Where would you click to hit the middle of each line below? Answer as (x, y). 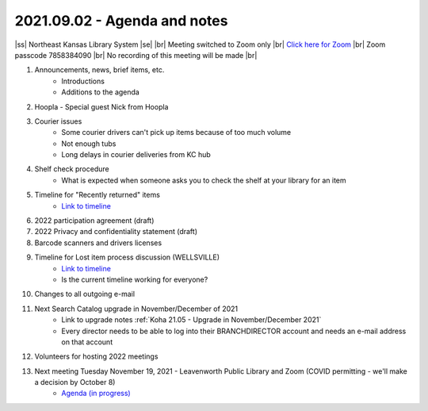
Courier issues (58, 121)
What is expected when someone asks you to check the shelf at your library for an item (204, 180)
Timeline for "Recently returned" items (97, 195)
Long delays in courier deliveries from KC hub (136, 155)
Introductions (83, 81)
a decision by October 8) (75, 382)
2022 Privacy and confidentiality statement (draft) (116, 232)
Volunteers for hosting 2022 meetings (96, 356)
